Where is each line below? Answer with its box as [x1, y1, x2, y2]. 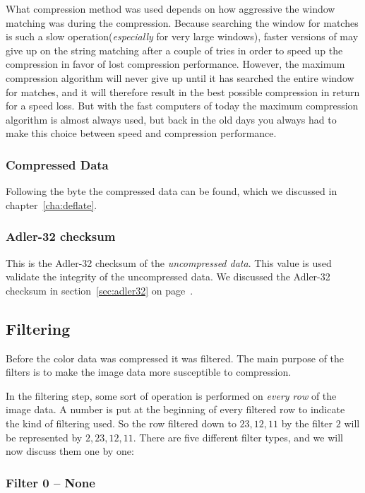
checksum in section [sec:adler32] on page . [6, 283, 193, 297]
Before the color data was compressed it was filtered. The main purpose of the [6, 350, 345, 365]
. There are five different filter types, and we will [133, 429, 343, 444]
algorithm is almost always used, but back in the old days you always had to [6, 112, 337, 126]
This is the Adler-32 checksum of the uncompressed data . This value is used [6, 255, 332, 270]
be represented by [6, 429, 83, 444]
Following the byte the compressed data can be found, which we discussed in [6, 184, 337, 198]
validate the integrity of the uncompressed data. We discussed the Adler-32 [6, 269, 330, 284]
